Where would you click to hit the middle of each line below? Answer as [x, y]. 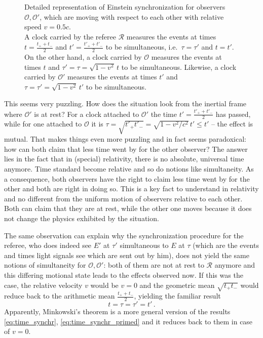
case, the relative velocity [43, 285]
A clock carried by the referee [70, 36]
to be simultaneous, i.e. [142, 47]
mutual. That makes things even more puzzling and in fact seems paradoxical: [125, 139]
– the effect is [232, 124]
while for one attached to [43, 124]
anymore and [235, 265]
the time [164, 114]
